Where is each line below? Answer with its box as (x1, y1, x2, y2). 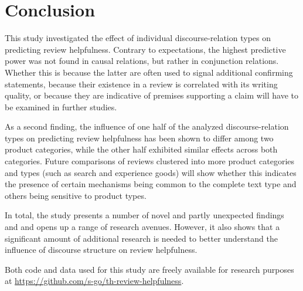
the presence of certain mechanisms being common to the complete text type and (5, 178, 297, 190)
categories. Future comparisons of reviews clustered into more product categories (5, 155, 295, 167)
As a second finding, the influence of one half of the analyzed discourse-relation (5, 120, 289, 133)
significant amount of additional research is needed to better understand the (5, 232, 278, 244)
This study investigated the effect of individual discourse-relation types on (5, 32, 271, 44)
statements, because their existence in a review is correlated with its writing (5, 77, 278, 90)
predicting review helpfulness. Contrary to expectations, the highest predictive (5, 43, 286, 55)
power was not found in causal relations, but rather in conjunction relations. (5, 55, 279, 67)
